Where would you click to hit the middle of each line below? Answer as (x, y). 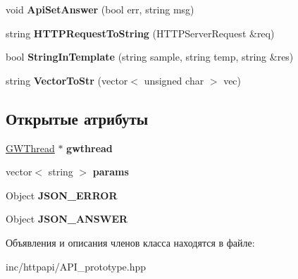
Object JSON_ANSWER (67, 219)
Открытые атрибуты (77, 118)
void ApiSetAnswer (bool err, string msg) (100, 9)
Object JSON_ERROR (62, 195)
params (111, 172)
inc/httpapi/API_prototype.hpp (76, 266)
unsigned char (174, 80)
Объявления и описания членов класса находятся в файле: (130, 242)
